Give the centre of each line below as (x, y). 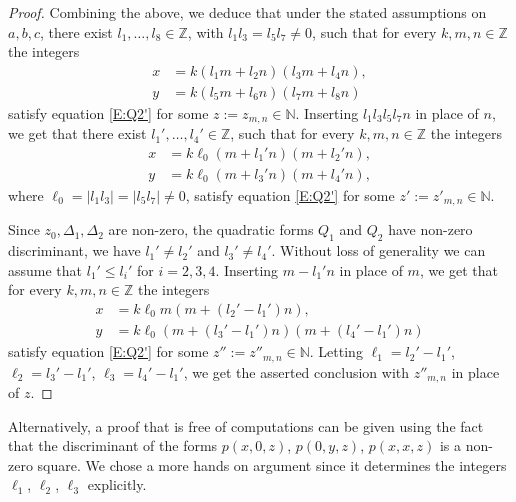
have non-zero (430, 229)
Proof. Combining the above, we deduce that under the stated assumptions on (247, 12)
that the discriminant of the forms (113, 445)
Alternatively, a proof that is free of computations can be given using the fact (246, 425)
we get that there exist (77, 133)
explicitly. (117, 484)
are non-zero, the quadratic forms (211, 229)
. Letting (336, 351)
